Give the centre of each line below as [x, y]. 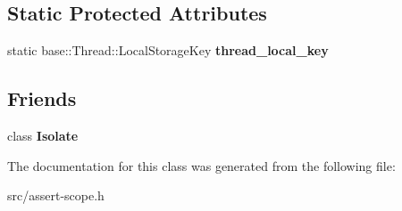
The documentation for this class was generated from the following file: [201, 165]
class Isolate [43, 135]
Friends [42, 98]
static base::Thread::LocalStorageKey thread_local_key [168, 50]
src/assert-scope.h [56, 195]
